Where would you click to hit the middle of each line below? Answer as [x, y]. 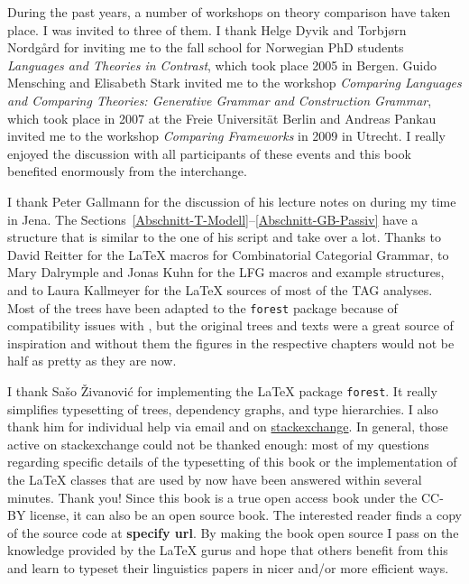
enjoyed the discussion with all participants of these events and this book [209, 153]
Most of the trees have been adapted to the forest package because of [202, 307]
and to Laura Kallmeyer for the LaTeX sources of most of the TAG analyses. [220, 289]
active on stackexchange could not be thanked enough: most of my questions [218, 444]
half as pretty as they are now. [92, 361]
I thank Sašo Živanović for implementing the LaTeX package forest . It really [222, 390]
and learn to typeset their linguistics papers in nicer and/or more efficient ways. [228, 567]
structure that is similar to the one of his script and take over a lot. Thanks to [224, 237]
